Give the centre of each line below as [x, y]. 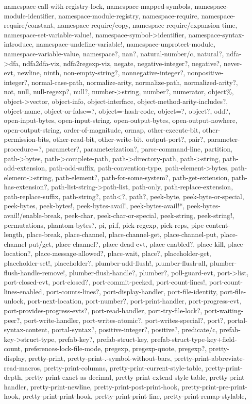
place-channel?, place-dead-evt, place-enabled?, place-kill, [141, 244]
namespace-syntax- [216, 34]
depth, [13, 377]
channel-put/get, [29, 244]
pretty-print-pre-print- [214, 386]
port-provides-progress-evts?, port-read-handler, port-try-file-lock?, [103, 310]
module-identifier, [30, 15]
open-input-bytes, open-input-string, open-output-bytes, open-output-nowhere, [121, 120]
